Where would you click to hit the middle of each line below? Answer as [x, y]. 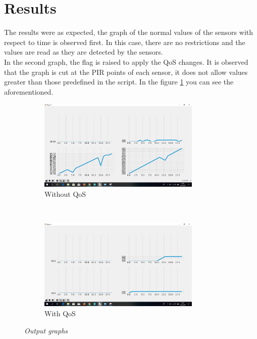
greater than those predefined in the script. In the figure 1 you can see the [119, 82]
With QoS [60, 313]
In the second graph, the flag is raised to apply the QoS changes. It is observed [126, 61]
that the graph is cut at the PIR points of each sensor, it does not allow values [126, 72]
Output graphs [46, 330]
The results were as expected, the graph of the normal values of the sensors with [129, 32]
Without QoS [65, 194]
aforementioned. [29, 91]
